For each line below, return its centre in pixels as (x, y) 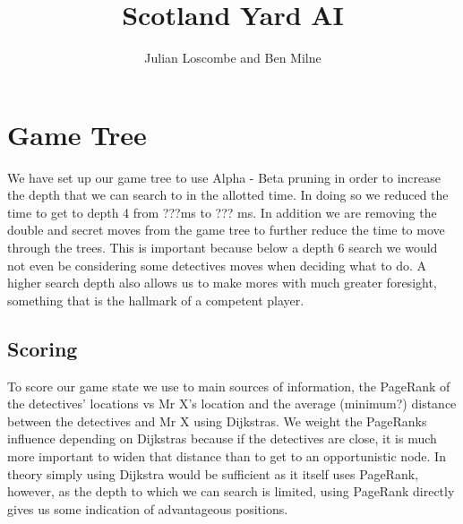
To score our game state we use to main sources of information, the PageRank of (229, 386)
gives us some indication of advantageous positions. (148, 508)
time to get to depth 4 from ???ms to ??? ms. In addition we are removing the (222, 212)
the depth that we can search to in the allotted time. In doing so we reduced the (228, 195)
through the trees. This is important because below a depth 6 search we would (223, 248)
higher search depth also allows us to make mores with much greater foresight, (222, 283)
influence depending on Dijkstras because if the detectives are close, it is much (222, 438)
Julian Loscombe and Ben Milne (233, 58)
